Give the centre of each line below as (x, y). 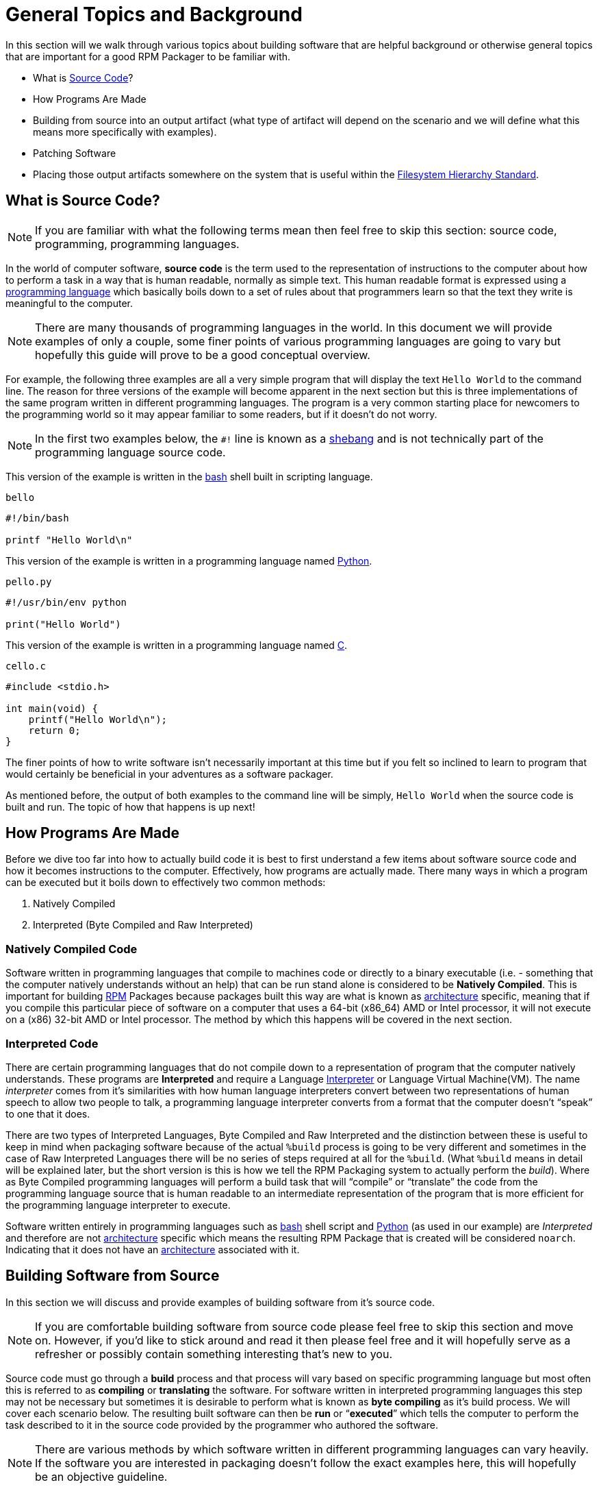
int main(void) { (52, 708)
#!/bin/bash (37, 518)
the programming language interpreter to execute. (118, 1205)
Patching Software (75, 153)
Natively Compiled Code (72, 949)
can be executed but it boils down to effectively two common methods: (166, 883)
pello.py (29, 581)
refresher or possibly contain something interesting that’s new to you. (214, 1354)
